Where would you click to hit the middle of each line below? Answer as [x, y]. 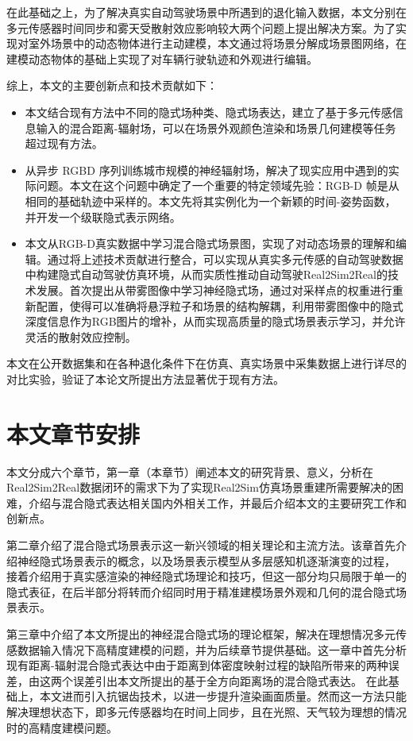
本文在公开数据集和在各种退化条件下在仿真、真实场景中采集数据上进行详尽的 [206, 363]
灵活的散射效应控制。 [81, 336]
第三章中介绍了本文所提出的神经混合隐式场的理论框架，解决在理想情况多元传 [206, 633]
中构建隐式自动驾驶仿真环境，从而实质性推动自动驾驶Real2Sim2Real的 [206, 274]
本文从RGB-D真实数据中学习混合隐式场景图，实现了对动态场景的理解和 [210, 243]
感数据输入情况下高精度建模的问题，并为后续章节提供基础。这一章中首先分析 [206, 649]
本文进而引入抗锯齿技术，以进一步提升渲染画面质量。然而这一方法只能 [223, 696]
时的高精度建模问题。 [62, 727]
